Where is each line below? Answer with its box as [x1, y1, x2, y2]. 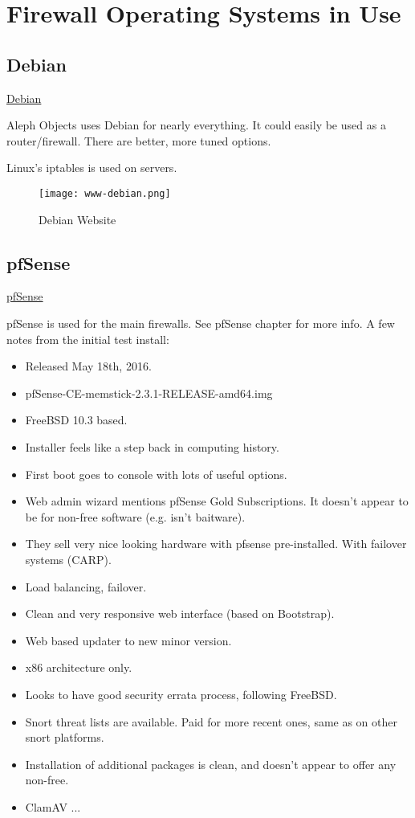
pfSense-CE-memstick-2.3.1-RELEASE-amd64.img [25, 384, 273, 401]
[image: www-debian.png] [39, 187, 171, 199]
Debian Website [39, 211, 116, 227]
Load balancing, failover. [25, 578, 147, 595]
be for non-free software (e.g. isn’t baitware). [25, 508, 246, 525]
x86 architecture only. [25, 659, 132, 676]
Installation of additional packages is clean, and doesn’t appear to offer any [25, 755, 397, 772]
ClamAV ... [25, 798, 81, 815]
